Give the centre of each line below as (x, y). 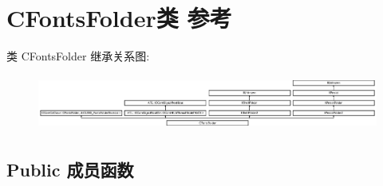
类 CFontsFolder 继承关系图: (78, 56)
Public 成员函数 (70, 169)
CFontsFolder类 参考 (119, 18)
